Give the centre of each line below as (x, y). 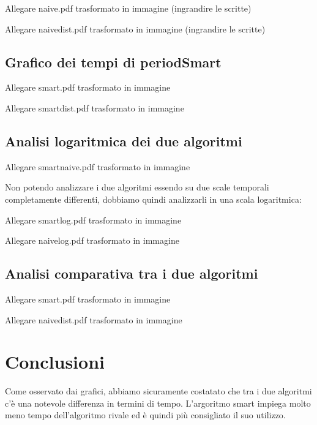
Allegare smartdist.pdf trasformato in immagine (95, 107)
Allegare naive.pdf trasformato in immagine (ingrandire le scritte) (128, 8)
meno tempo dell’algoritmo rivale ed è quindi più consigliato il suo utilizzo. (145, 415)
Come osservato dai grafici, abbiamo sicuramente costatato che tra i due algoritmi (158, 391)
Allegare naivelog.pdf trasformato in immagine (92, 240)
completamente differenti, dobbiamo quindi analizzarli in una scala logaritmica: (153, 199)
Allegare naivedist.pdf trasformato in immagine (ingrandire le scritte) (135, 28)
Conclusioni (55, 362)
